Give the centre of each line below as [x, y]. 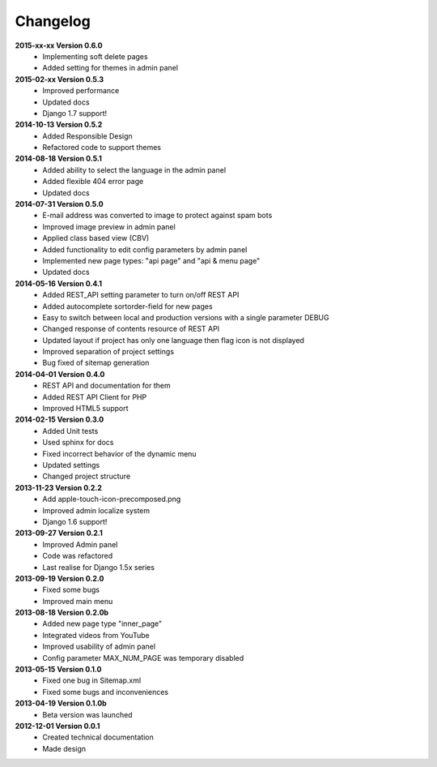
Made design [64, 748]
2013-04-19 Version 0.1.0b [61, 703]
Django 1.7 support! [75, 113]
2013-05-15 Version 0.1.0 [58, 670]
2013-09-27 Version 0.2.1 [59, 533]
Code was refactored [78, 556]
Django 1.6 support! [75, 521]
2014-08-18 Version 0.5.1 [59, 159]
